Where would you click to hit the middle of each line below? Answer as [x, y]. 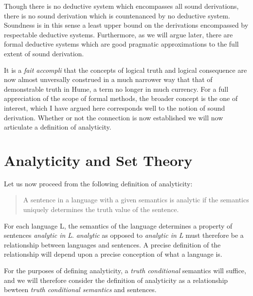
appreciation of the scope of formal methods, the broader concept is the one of [121, 98]
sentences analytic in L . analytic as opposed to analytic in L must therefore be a [124, 235]
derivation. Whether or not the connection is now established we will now [114, 117]
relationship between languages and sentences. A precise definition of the [112, 244]
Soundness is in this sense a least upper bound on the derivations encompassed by [126, 25]
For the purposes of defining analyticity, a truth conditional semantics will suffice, [125, 270]
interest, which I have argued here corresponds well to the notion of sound [115, 107]
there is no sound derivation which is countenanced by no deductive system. [117, 15]
